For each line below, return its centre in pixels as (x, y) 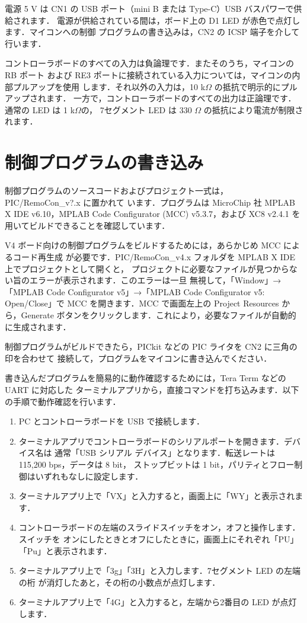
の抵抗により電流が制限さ (253, 109)
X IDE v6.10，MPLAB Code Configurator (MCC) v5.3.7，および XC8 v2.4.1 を (153, 214)
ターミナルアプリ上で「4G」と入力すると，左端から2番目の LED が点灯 (158, 602)
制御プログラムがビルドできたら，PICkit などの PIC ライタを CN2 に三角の (151, 346)
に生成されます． (38, 326)
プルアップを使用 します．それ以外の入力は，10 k (109, 86)
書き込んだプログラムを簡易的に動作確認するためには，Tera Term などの (145, 378)
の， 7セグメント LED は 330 (136, 109)
